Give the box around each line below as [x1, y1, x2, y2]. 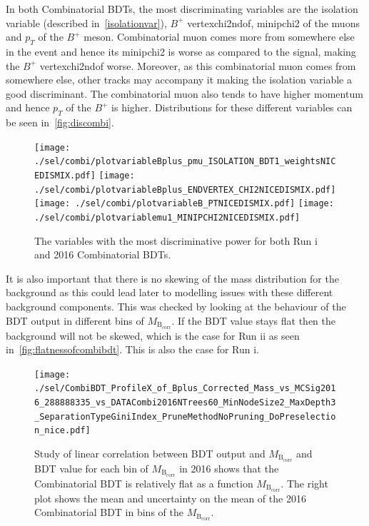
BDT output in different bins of [6, 313, 144, 328]
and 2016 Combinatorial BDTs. [34, 247, 171, 262]
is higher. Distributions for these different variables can [111, 100, 353, 115]
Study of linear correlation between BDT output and [34, 445, 266, 460]
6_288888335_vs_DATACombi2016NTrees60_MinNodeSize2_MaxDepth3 [34, 398, 336, 408]
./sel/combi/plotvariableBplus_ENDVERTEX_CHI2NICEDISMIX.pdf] [34, 184, 336, 195]
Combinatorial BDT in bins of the [34, 505, 183, 520]
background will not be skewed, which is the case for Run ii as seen [6, 328, 300, 343]
